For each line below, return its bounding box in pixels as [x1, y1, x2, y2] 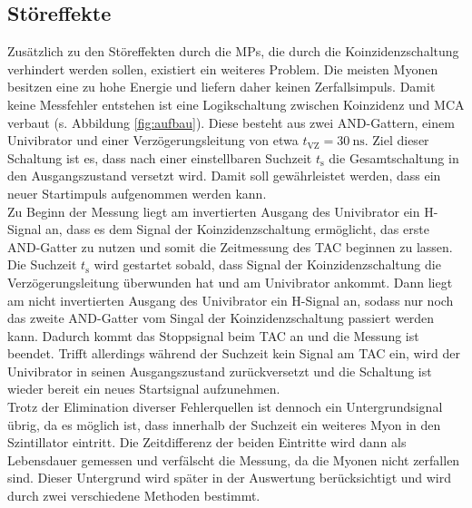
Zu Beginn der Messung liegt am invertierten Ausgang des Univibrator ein [7, 201, 420, 220]
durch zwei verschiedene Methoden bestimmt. [7, 486, 261, 505]
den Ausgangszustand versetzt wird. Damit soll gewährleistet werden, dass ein [7, 166, 441, 185]
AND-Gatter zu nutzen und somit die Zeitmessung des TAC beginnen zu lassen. [7, 237, 453, 256]
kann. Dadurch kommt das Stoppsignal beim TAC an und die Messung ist [7, 326, 419, 345]
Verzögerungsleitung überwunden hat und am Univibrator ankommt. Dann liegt [7, 272, 453, 291]
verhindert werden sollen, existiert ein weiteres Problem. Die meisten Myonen [7, 59, 438, 78]
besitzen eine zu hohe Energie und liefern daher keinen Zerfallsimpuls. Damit [7, 77, 436, 96]
